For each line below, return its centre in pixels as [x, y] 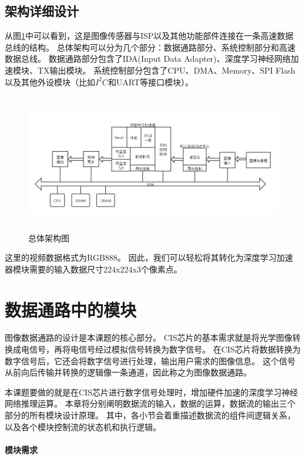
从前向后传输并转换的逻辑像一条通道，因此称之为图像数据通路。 [128, 372]
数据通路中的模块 [71, 309]
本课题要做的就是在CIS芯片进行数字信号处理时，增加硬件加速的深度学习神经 [151, 392]
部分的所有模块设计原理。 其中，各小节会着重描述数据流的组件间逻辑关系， [150, 415]
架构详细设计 [42, 11]
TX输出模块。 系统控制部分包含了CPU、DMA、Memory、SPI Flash [166, 70]
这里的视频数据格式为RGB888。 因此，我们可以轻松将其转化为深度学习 [141, 257]
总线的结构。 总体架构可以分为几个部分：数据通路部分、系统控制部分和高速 [150, 47]
